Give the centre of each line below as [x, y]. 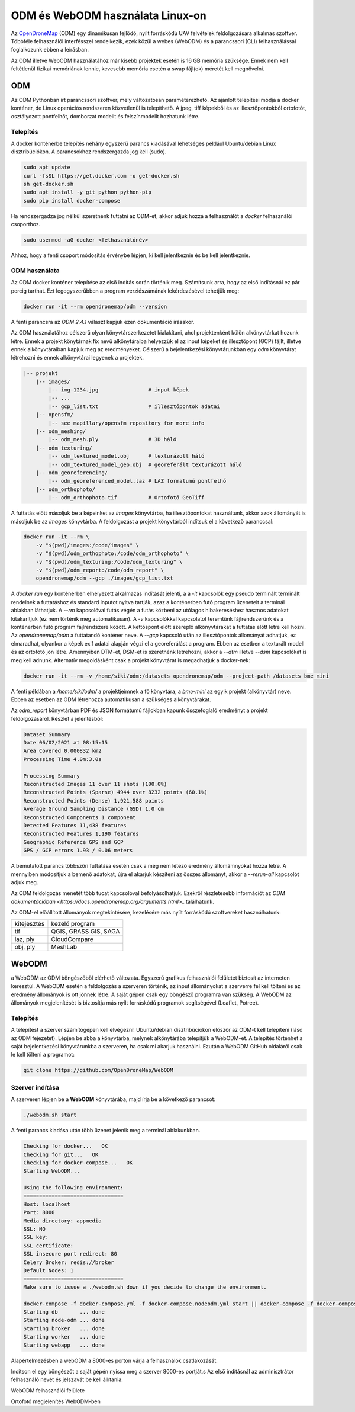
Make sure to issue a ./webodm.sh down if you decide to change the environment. [145, 1287]
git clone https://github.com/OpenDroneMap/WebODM [99, 1070]
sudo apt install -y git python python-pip [88, 192]
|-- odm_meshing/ [61, 431]
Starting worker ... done [64, 1337]
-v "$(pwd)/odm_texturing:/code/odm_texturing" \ [109, 562]
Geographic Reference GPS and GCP [73, 842]
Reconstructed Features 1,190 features [81, 834]
